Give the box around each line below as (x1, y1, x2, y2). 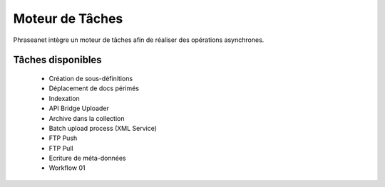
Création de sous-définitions (48, 74, 133, 82)
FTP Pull (48, 144, 74, 152)
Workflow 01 (48, 164, 86, 172)
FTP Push (48, 134, 78, 142)
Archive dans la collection (48, 114, 125, 122)
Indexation (48, 94, 80, 102)
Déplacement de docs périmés (48, 84, 139, 92)
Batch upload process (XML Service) (48, 124, 157, 132)
